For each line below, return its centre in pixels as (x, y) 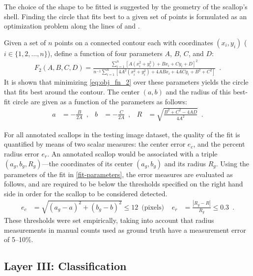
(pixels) (153, 207)
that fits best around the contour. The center (72, 92)
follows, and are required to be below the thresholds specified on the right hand (124, 184)
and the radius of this (198, 92)
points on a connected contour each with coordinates (134, 42)
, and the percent (219, 144)
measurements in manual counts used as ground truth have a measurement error (125, 230)
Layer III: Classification (65, 266)
